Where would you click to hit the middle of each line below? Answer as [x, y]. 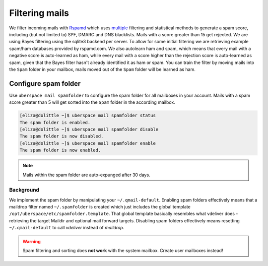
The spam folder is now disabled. [62, 136]
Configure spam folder [45, 84]
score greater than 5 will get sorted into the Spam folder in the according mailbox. [92, 102]
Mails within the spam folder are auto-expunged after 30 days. [87, 175]
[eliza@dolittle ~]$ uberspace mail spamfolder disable [89, 129]
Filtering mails [39, 13]
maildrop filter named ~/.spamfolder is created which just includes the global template [100, 207]
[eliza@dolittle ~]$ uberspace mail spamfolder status [88, 116]
